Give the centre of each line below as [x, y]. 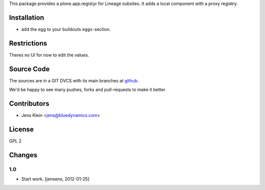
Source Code [29, 69]
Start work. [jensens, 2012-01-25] [55, 179]
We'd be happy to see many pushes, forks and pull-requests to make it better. [88, 90]
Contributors [29, 104]
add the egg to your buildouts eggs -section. [66, 29]
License [21, 129]
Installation [26, 17]
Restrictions [28, 43]
